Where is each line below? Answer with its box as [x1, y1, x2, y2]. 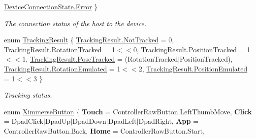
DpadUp [45, 116, 71, 126]
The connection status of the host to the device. [4, 18, 147, 28]
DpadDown [72, 116, 106, 126]
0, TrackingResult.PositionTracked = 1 [133, 44, 251, 54]
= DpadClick [4, 116, 43, 126]
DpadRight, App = [138, 116, 199, 126]
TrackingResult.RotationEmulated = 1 [4, 63, 121, 73]
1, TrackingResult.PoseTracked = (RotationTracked [22, 54, 178, 64]
